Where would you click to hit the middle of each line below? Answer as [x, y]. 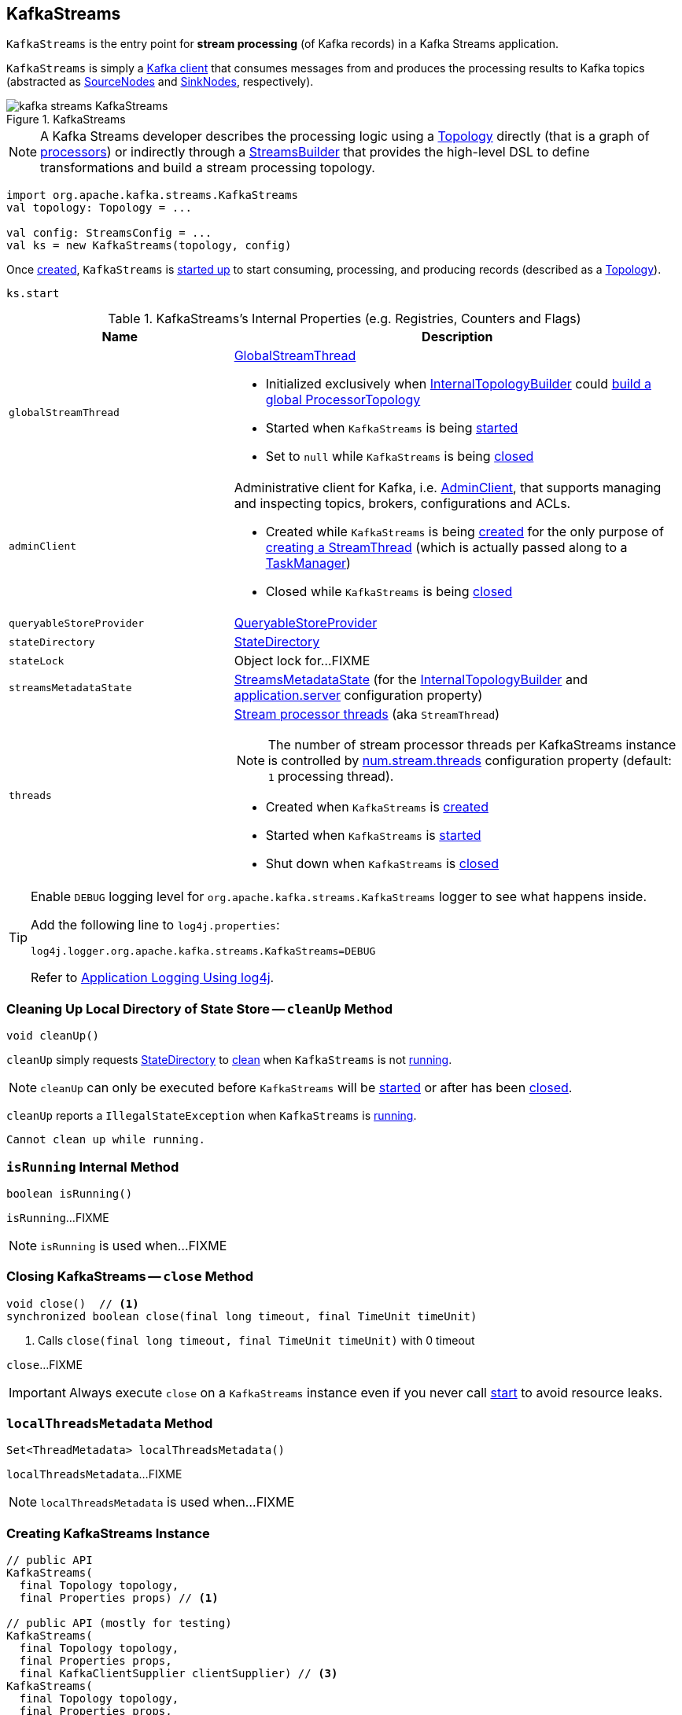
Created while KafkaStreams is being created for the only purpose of [464, 532]
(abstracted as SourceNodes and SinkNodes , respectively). [160, 82]
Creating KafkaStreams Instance [108, 1533]
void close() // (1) [73, 1303]
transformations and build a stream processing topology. [208, 168]
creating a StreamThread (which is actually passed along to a [446, 548]
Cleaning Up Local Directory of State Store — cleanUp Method [199, 1008]
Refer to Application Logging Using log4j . [153, 978]
